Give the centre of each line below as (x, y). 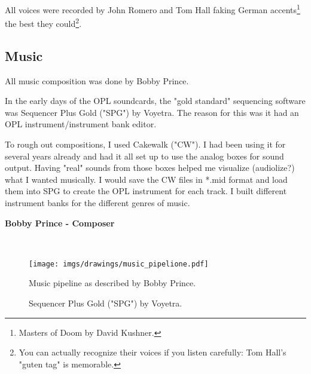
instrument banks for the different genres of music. (97, 203)
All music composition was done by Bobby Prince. (97, 80)
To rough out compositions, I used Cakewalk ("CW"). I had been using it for (145, 144)
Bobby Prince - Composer (60, 223)
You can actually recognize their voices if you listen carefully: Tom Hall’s (153, 352)
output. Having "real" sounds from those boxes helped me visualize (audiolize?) (150, 168)
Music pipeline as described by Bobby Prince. (112, 283)
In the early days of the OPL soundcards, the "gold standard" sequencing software (155, 101)
